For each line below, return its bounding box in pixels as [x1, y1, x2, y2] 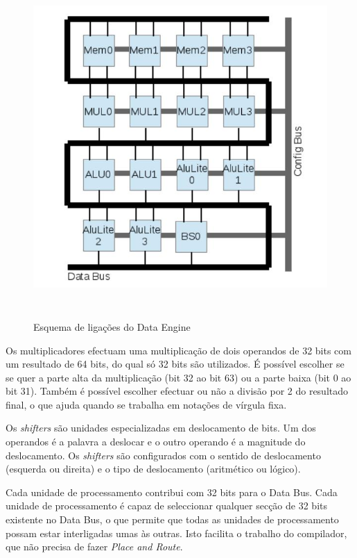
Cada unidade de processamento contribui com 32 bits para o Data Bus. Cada [6, 484, 338, 499]
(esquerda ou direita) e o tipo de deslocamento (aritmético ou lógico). [6, 461, 301, 476]
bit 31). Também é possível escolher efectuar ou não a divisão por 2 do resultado [6, 384, 349, 398]
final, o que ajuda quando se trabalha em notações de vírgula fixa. [6, 397, 287, 411]
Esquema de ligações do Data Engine [33, 319, 191, 334]
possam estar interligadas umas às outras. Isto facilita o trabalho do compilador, [6, 525, 347, 540]
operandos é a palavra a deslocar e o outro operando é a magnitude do [6, 434, 306, 449]
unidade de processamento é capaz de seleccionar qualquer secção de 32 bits [6, 498, 327, 513]
